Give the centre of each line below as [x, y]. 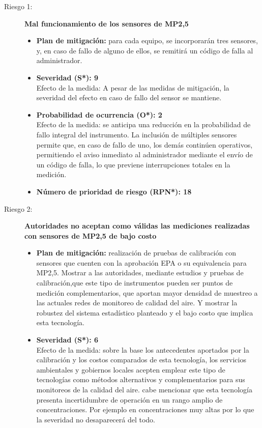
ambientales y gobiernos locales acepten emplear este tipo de [131, 369]
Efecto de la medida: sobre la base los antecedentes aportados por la [143, 349]
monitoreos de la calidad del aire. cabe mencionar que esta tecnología [144, 389]
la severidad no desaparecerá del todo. [96, 419]
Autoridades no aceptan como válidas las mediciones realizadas [137, 226]
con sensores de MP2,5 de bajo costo [91, 235]
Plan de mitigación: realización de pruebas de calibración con [136, 253]
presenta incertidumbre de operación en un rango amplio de [129, 399]
